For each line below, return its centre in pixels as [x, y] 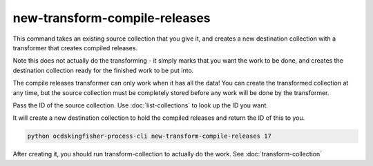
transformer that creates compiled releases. [75, 48]
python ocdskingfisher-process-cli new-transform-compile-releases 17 [150, 136]
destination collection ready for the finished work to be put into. [103, 70]
